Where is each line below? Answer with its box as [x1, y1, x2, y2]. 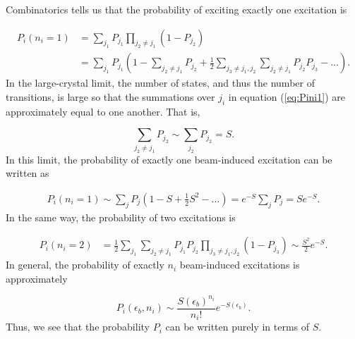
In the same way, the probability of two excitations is [6, 209, 236, 224]
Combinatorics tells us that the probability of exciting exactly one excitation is [6, 2, 347, 16]
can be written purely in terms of [165, 319, 310, 334]
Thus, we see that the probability [6, 319, 150, 334]
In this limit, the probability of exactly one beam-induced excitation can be [6, 152, 332, 166]
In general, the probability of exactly [6, 257, 164, 272]
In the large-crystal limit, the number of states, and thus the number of [6, 75, 315, 90]
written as [6, 166, 49, 180]
